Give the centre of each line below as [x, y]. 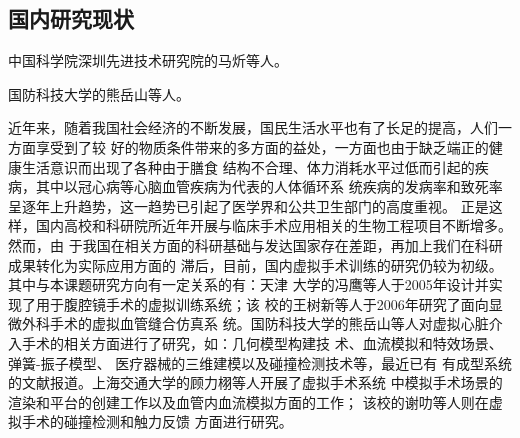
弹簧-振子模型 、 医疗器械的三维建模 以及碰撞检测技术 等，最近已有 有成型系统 [260, 362]
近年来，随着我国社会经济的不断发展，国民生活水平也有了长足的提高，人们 [253, 127]
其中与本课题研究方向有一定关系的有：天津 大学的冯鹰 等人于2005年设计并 [248, 284]
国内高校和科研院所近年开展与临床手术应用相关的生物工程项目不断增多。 [273, 225]
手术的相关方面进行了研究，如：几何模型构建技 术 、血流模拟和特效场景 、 [262, 342]
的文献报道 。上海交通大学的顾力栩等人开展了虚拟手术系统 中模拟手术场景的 [255, 382]
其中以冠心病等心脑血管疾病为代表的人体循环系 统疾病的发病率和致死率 [269, 186]
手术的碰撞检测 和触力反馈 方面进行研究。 [157, 421]
